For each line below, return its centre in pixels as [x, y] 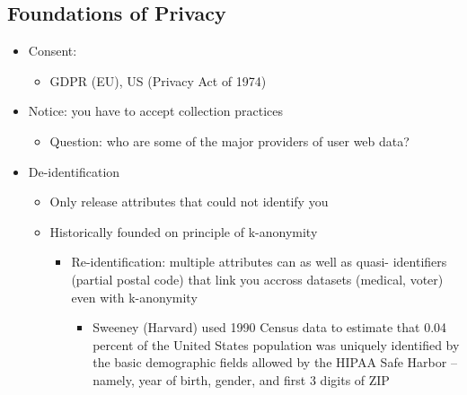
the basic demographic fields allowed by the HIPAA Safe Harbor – [275, 362]
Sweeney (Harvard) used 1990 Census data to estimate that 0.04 [270, 327]
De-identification [74, 171]
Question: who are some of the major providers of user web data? [229, 140]
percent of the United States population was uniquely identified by [276, 344]
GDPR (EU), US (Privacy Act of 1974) [158, 80]
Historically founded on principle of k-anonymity [184, 231]
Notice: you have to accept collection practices [155, 111]
